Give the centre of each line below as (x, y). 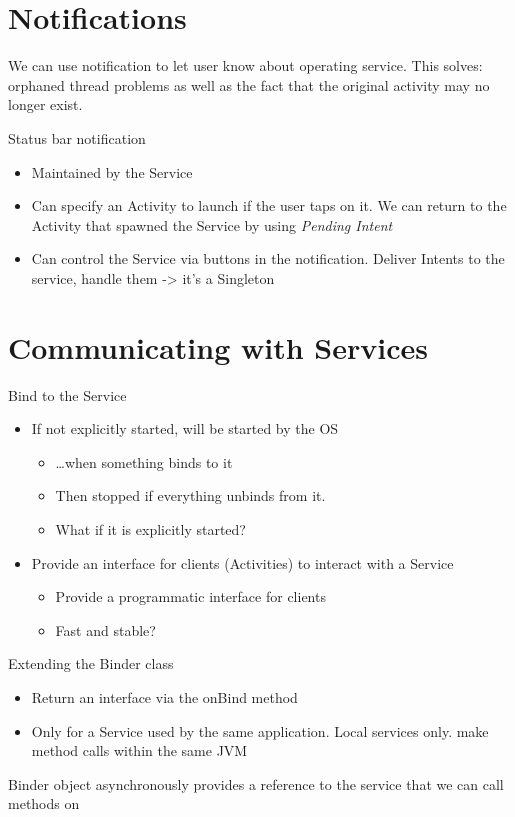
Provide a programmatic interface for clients (190, 596)
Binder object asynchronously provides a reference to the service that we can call (256, 783)
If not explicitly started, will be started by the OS (185, 428)
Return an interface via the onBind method (164, 696)
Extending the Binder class (91, 663)
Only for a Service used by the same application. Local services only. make (260, 730)
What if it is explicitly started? (150, 528)
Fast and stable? (105, 629)
